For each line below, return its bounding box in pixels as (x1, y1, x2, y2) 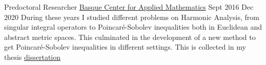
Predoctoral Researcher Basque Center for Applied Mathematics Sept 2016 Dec (4, 2, 254, 12)
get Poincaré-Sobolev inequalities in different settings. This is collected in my (4, 41, 246, 52)
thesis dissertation (4, 51, 61, 62)
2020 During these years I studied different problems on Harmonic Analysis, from (4, 11, 259, 22)
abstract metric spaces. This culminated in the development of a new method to (4, 31, 256, 42)
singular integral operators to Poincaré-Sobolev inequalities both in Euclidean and (4, 21, 262, 32)
